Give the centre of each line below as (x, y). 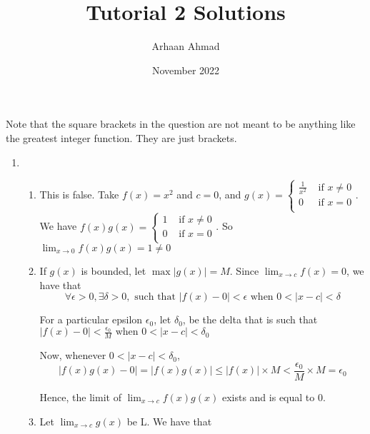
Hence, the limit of (80, 397)
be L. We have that (169, 421)
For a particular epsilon (91, 319)
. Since (244, 270)
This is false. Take (79, 194)
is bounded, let (114, 270)
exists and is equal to (268, 397)
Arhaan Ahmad (186, 46)
